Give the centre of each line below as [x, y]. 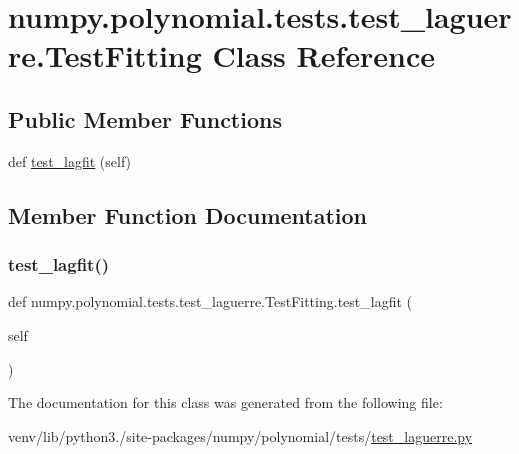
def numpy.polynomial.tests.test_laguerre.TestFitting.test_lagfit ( [210, 301]
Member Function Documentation [188, 214]
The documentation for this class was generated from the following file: [225, 402]
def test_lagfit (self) [70, 160]
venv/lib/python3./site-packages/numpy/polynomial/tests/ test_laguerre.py [240, 435]
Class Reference [324, 55]
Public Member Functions [145, 118]
